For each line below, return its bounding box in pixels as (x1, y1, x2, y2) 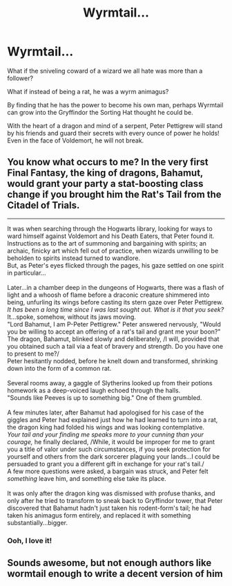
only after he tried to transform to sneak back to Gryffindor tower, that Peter (7, 496, 223, 504)
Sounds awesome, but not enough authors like (7, 557, 212, 569)
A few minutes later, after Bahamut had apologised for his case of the (7, 408, 204, 416)
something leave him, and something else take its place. (7, 474, 167, 482)
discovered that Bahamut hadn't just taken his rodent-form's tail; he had (7, 504, 212, 512)
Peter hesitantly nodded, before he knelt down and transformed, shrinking (7, 356, 218, 365)
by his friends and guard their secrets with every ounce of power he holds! (7, 129, 220, 137)
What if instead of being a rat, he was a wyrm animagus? (7, 87, 169, 95)
